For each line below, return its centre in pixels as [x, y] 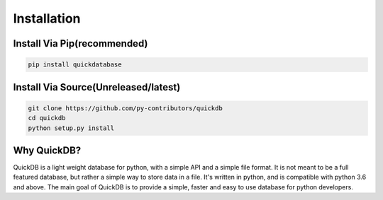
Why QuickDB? [47, 150]
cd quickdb [47, 118]
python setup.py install [71, 128]
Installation [47, 18]
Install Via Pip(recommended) [81, 43]
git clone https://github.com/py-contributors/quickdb [125, 108]
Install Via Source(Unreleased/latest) [97, 87]
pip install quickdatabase [75, 65]
